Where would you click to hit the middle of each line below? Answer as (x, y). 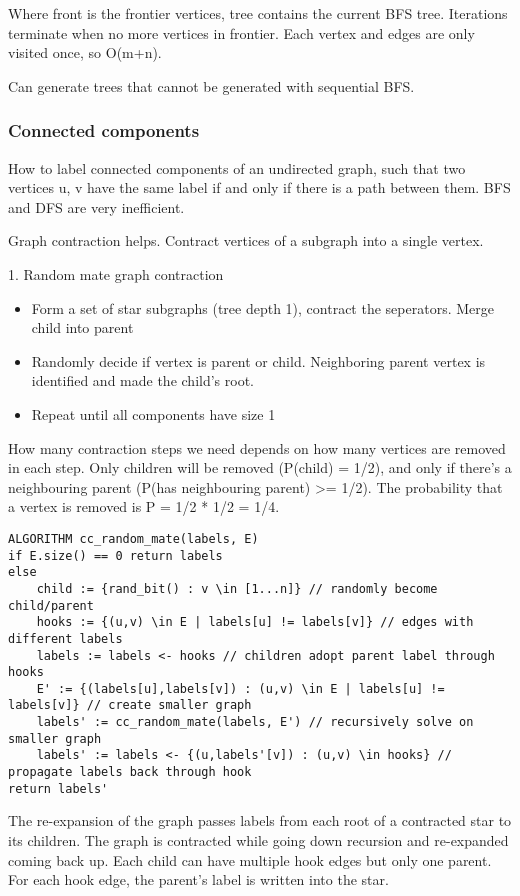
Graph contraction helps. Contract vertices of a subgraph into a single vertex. (246, 240)
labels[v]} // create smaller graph (130, 705)
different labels (65, 638)
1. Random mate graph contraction (116, 273)
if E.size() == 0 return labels (115, 555)
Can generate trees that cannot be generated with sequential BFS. (211, 85)
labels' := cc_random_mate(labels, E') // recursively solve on (255, 722)
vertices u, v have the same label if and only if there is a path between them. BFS (259, 187)
